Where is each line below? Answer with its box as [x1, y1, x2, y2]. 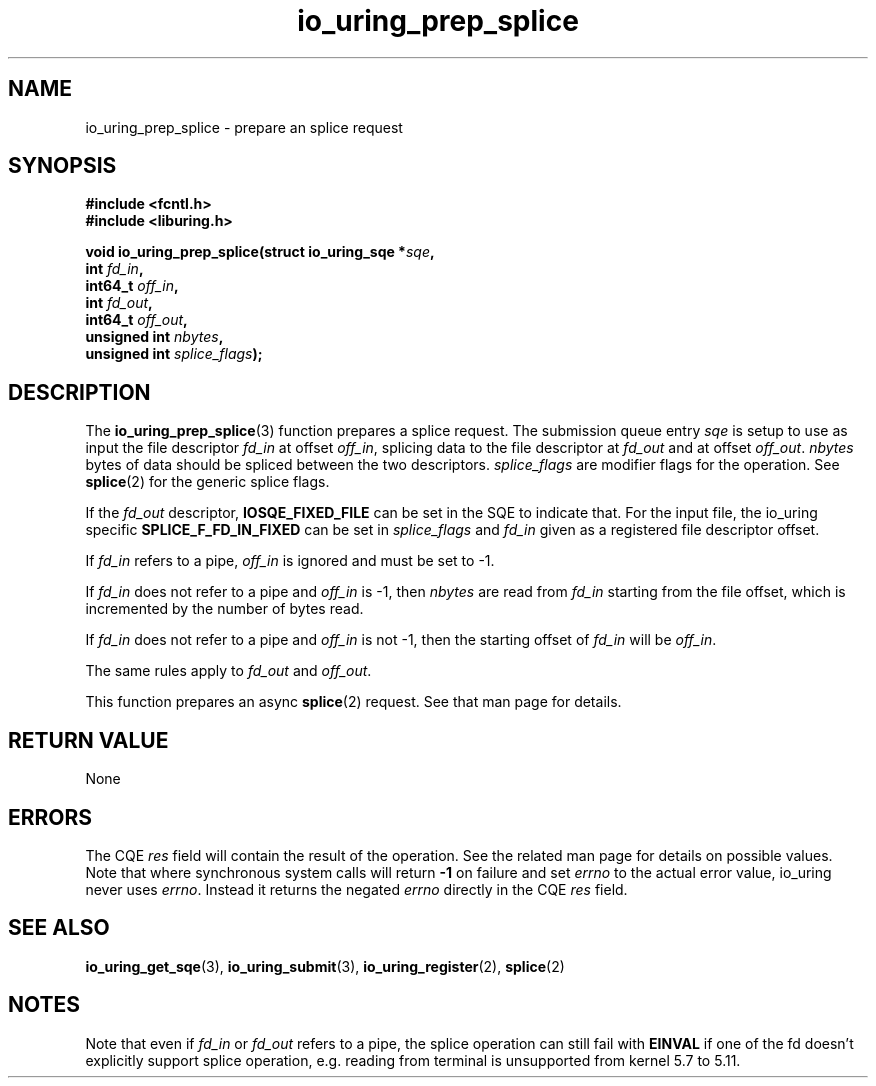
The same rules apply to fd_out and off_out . [85, 662, 372, 680]
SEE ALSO [8, 915, 110, 941]
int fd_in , [85, 260, 144, 278]
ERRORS [8, 804, 93, 830]
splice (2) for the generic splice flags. [85, 473, 330, 491]
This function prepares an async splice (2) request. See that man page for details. [85, 693, 622, 711]
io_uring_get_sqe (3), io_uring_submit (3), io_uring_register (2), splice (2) [85, 957, 565, 975]
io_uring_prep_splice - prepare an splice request [85, 118, 403, 136]
